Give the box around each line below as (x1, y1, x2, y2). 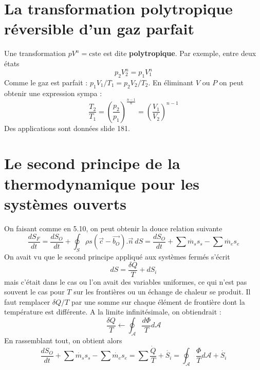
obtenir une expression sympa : (4, 87, 102, 98)
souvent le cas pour (4, 286, 65, 297)
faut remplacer (4, 296, 50, 307)
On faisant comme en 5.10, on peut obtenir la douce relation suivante (4, 223, 222, 233)
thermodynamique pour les (4, 173, 199, 194)
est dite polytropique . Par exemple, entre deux (103, 48, 256, 59)
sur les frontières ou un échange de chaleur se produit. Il (73, 286, 251, 297)
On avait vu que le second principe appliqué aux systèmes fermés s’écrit (4, 251, 230, 262)
